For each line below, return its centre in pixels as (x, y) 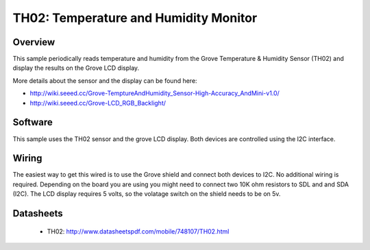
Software (33, 122)
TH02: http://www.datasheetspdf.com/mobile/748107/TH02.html (138, 231)
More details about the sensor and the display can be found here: (105, 80)
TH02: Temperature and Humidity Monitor (135, 18)
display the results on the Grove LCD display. (76, 68)
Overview (34, 42)
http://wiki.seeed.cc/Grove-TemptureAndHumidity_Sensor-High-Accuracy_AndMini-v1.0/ (155, 93)
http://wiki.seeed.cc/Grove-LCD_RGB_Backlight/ (98, 103)
